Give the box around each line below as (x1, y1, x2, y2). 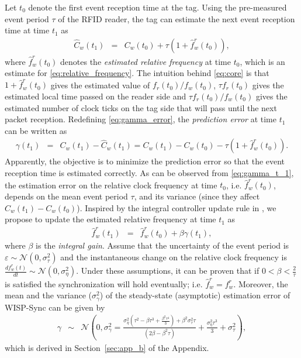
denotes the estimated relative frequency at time (60, 55, 231, 67)
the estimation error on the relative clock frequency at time (5, 178, 217, 191)
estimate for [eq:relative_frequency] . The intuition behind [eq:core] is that (5, 67, 269, 79)
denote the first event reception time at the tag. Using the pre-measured (28, 1, 287, 13)
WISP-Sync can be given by (5, 301, 105, 313)
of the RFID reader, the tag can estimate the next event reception (58, 12, 295, 25)
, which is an (240, 55, 285, 67)
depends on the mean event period (5, 190, 128, 202)
